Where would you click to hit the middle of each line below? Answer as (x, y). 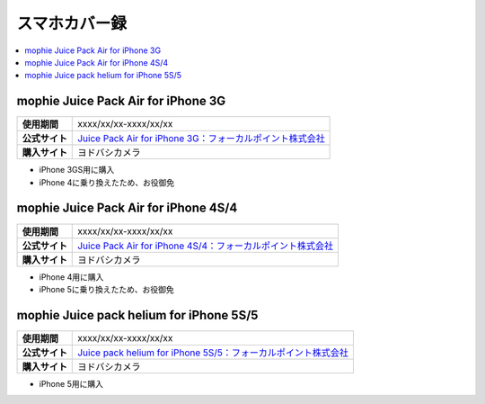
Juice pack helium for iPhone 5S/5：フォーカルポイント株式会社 (213, 353)
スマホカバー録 (72, 23)
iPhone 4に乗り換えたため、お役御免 (107, 182)
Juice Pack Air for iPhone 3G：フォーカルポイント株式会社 (201, 139)
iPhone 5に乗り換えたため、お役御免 (106, 289)
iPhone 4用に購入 (71, 277)
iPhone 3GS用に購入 (77, 170)
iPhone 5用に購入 (71, 383)
